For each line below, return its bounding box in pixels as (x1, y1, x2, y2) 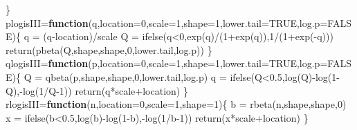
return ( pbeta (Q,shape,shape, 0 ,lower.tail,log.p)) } (6, 42, 212, 57)
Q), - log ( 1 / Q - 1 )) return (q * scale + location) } (6, 83, 188, 98)
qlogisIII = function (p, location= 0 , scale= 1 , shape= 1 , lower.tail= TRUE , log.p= (6, 56, 328, 71)
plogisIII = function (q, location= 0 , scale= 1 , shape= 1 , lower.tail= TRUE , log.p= (6, 15, 328, 30)
